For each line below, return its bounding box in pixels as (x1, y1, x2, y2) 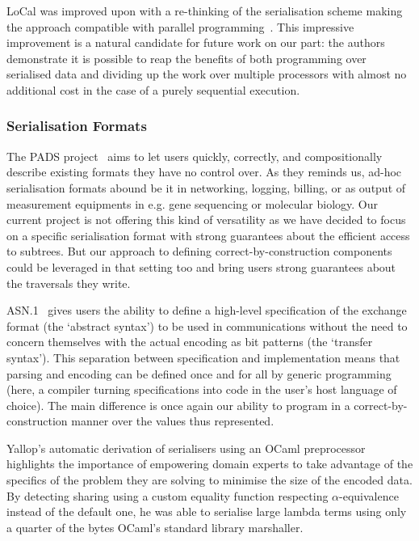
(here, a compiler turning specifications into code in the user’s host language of (6, 381, 397, 398)
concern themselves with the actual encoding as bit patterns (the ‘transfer (6, 333, 373, 350)
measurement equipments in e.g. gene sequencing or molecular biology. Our (6, 195, 379, 212)
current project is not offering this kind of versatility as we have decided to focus (6, 211, 406, 228)
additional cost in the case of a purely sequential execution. (6, 81, 300, 98)
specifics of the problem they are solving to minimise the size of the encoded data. (6, 471, 413, 488)
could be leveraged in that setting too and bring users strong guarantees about (6, 258, 396, 275)
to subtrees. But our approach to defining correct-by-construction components (6, 243, 392, 260)
